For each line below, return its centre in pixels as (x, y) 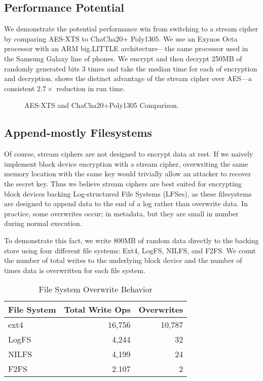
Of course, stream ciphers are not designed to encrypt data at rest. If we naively (129, 154)
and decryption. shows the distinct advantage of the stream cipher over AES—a (128, 78)
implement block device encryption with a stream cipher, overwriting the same (126, 163)
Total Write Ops (97, 310)
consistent (20, 88)
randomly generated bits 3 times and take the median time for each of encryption (131, 68)
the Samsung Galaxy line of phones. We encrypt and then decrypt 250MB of (123, 58)
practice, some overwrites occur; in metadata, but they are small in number (121, 213)
